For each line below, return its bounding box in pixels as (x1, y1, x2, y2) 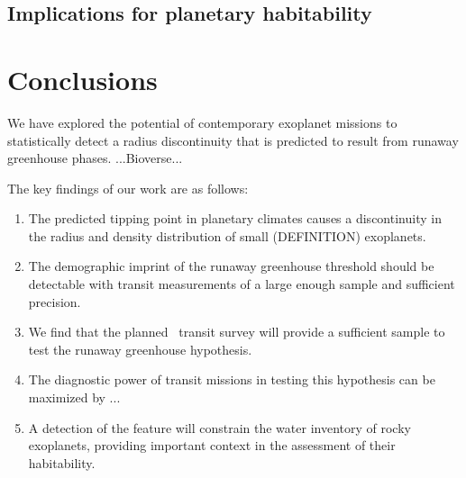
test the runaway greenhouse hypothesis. (28, 339, 252, 358)
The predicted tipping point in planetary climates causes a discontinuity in (28, 209, 442, 228)
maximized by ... (28, 388, 121, 407)
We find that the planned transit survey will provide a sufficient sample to (28, 322, 445, 341)
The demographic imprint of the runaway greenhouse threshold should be (28, 257, 434, 275)
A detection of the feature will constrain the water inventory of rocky (28, 418, 411, 437)
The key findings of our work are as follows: (7, 178, 249, 197)
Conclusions (7, 60, 158, 97)
